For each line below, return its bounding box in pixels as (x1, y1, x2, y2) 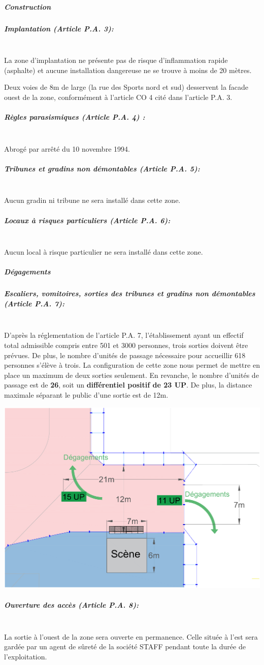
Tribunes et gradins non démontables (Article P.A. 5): (4, 163, 200, 173)
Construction (4, 1, 51, 12)
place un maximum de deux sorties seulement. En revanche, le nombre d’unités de (4, 369, 259, 380)
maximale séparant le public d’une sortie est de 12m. (4, 390, 169, 400)
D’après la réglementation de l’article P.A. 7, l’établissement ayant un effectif (4, 330, 244, 340)
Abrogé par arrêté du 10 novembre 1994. (4, 143, 130, 154)
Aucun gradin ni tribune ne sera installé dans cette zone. (4, 195, 181, 205)
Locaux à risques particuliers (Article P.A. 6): (4, 215, 171, 225)
